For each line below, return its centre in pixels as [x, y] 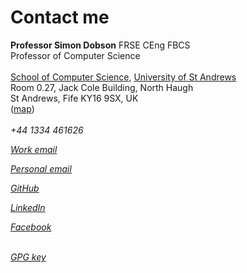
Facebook [31, 227]
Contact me [60, 17]
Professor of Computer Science [75, 55]
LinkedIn [28, 207]
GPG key [28, 257]
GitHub [25, 188]
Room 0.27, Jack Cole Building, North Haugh [102, 87]
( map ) [22, 108]
